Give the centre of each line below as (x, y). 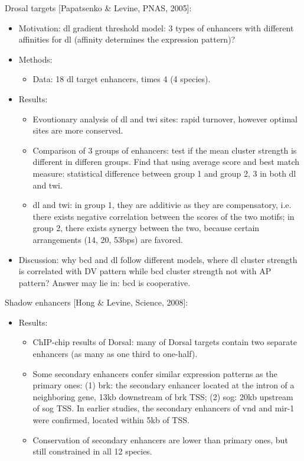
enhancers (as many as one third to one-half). (115, 354)
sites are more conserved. (78, 130)
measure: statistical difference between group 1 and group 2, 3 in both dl (164, 173)
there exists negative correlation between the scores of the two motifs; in (164, 216)
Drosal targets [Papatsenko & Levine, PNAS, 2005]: (98, 8)
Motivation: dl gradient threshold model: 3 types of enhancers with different (156, 27)
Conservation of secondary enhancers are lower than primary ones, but (160, 439)
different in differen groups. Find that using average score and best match (166, 162)
